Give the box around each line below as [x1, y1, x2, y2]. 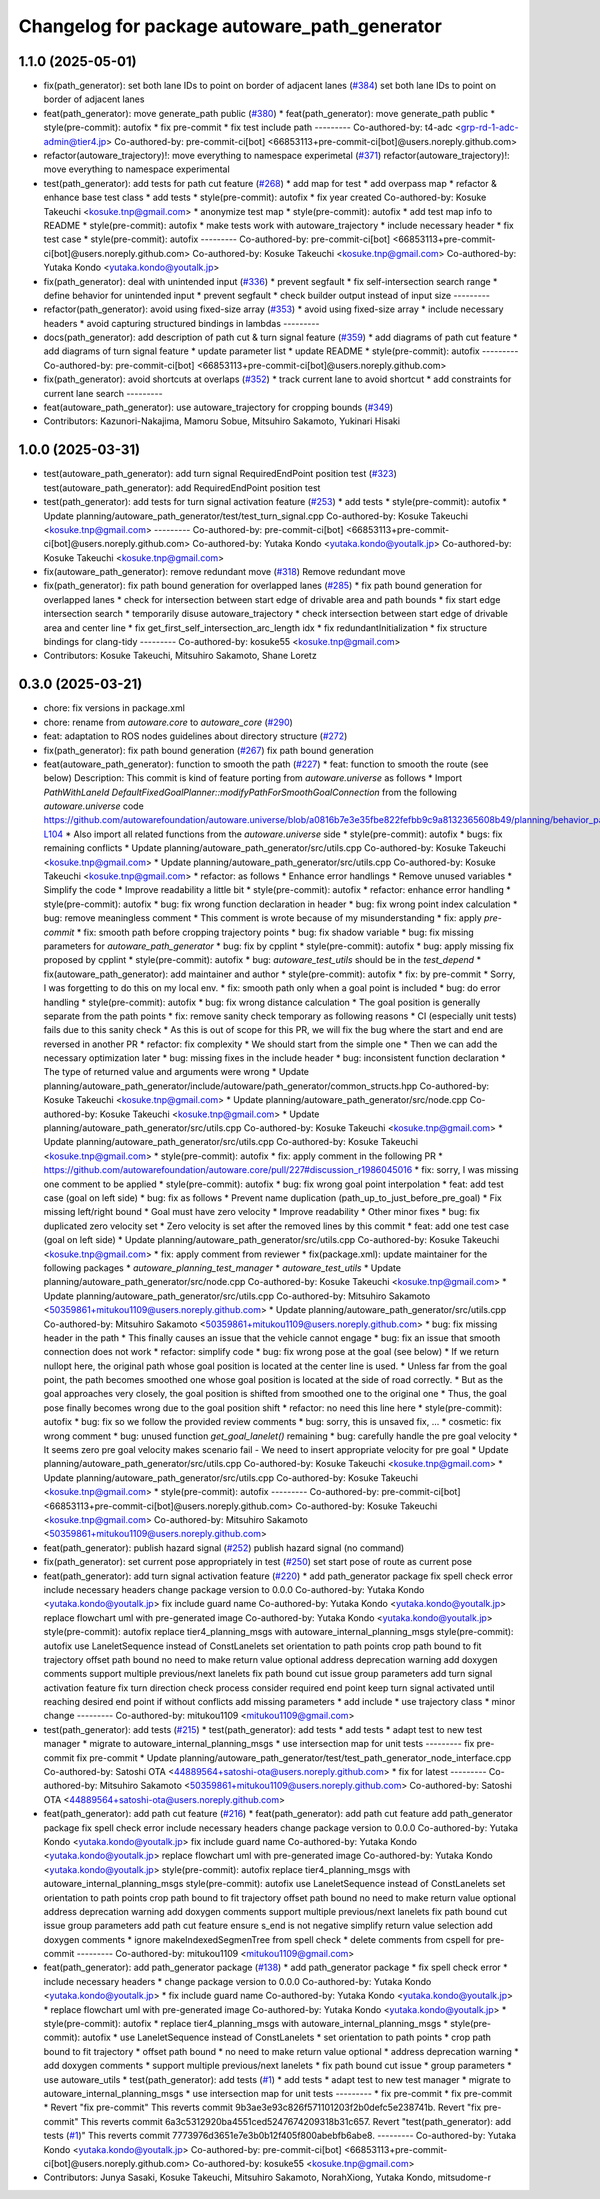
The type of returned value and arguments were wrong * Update [43, 1066, 310, 1078]
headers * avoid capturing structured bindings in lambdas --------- [43, 317, 320, 329]
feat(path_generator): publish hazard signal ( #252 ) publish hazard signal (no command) [43, 1541, 405, 1554]
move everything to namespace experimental [43, 163, 230, 175]
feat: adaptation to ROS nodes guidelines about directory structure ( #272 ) [43, 730, 348, 742]
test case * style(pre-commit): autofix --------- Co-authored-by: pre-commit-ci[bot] [43, 233, 391, 245]
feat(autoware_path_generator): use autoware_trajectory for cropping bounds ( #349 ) [43, 401, 394, 414]
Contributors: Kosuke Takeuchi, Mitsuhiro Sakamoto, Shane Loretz [43, 650, 317, 662]
